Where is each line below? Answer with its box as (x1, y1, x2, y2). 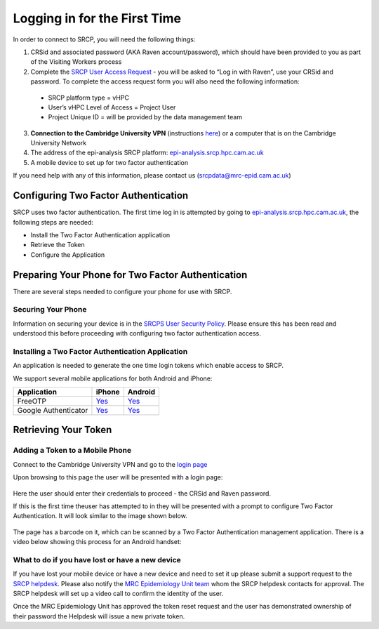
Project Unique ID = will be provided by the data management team (48, 113, 242, 121)
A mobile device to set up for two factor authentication (30, 158, 189, 166)
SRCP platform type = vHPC (48, 93, 130, 102)
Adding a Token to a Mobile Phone (13, 446, 132, 456)
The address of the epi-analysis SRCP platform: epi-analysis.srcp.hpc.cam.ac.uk (30, 148, 265, 157)
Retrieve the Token (30, 241, 86, 249)
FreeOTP (17, 397, 47, 406)
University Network (30, 139, 87, 147)
